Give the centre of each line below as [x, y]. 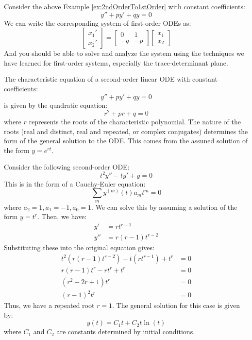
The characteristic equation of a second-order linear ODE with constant [111, 79]
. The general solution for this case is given [176, 305]
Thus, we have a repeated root [49, 305]
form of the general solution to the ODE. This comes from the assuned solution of [126, 141]
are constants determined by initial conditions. [126, 331]
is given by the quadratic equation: [56, 105]
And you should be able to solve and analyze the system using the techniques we [124, 53]
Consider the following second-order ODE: [67, 166]
